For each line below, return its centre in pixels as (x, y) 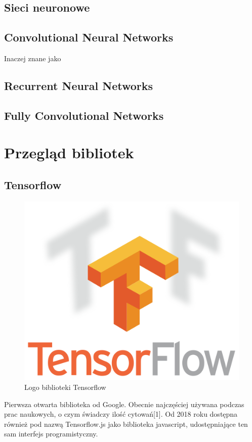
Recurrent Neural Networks (79, 85)
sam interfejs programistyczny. (51, 434)
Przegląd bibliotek (69, 152)
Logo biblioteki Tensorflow (65, 387)
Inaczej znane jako (33, 58)
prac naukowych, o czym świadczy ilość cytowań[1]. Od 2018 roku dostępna (121, 414)
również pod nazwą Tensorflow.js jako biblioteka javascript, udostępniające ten (126, 424)
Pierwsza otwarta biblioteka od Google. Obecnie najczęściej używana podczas (124, 404)
